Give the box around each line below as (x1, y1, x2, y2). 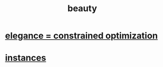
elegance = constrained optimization (5, 30, 158, 41)
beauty (67, 3, 97, 14)
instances (5, 52, 47, 64)
